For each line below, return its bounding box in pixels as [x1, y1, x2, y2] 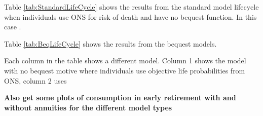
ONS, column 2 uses [4, 75, 67, 86]
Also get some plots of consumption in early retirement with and [4, 92, 236, 103]
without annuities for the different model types [4, 102, 172, 112]
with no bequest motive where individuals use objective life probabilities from [4, 65, 245, 75]
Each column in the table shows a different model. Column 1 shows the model [4, 55, 246, 66]
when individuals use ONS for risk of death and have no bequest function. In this [4, 11, 257, 22]
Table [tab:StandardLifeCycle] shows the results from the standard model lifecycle [4, 2, 259, 12]
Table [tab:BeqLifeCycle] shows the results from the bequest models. [4, 38, 217, 49]
